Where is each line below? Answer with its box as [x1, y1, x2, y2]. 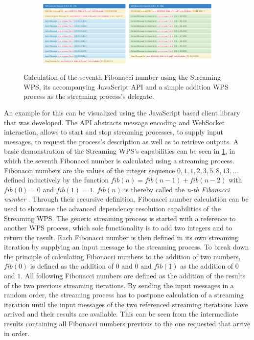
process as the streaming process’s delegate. [23, 91, 154, 101]
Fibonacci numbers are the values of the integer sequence [4, 165, 175, 175]
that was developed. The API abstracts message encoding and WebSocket [4, 117, 225, 127]
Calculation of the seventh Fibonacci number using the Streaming [23, 72, 221, 82]
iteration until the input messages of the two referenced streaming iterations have [4, 299, 248, 309]
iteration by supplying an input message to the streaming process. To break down [4, 242, 249, 252]
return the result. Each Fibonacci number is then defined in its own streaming [4, 232, 238, 242]
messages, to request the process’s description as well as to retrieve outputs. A [4, 136, 239, 146]
